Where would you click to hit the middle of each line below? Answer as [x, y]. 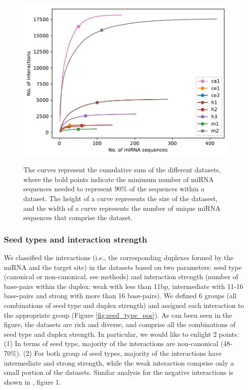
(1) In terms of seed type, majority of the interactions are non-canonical [111, 343]
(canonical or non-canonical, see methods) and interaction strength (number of [121, 277]
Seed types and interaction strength [76, 239]
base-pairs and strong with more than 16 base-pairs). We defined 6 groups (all [120, 296]
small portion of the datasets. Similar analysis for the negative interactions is [119, 372]
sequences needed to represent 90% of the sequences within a [114, 189]
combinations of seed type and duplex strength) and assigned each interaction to [124, 305]
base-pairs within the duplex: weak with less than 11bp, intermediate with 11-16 [124, 286]
